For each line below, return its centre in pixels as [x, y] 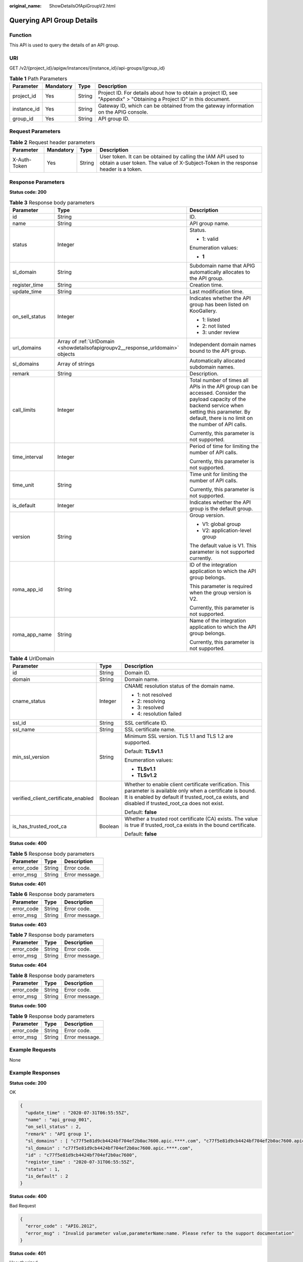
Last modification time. [217, 291]
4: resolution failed [159, 714]
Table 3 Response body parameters [52, 202]
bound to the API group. [218, 351]
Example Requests [33, 1050]
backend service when [217, 405]
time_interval [28, 457]
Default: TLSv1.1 [144, 751]
